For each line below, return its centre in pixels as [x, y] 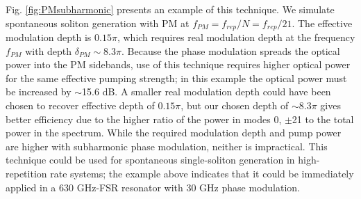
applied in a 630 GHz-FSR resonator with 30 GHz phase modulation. [153, 187]
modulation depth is [49, 37]
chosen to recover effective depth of [80, 105]
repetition [26, 173]
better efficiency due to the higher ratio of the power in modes [138, 119]
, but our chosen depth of [235, 105]
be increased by [39, 91]
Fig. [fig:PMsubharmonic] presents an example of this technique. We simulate [170, 9]
